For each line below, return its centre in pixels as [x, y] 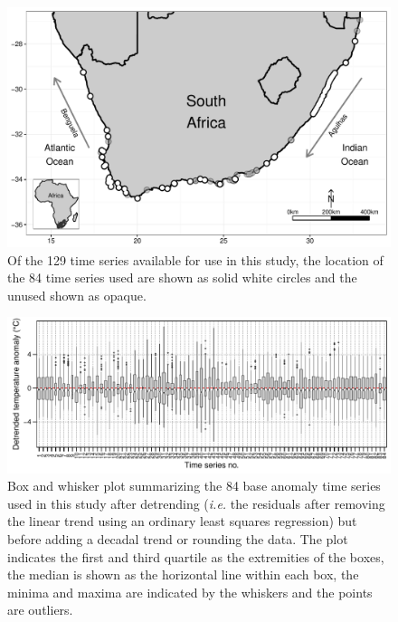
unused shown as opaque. [77, 295]
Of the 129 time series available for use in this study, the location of [195, 259]
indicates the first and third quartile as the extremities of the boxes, [196, 556]
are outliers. [40, 610]
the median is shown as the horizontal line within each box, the [183, 574]
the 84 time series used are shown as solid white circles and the [182, 278]
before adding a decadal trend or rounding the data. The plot [178, 539]
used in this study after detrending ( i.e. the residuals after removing [196, 503]
